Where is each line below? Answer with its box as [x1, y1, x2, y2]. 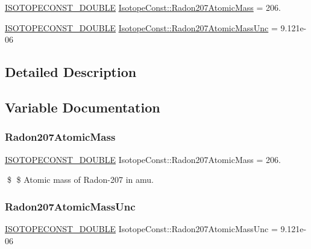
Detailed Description [5, 63, 137, 81]
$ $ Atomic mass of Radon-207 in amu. [7, 173, 154, 186]
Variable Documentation [5, 97, 160, 116]
